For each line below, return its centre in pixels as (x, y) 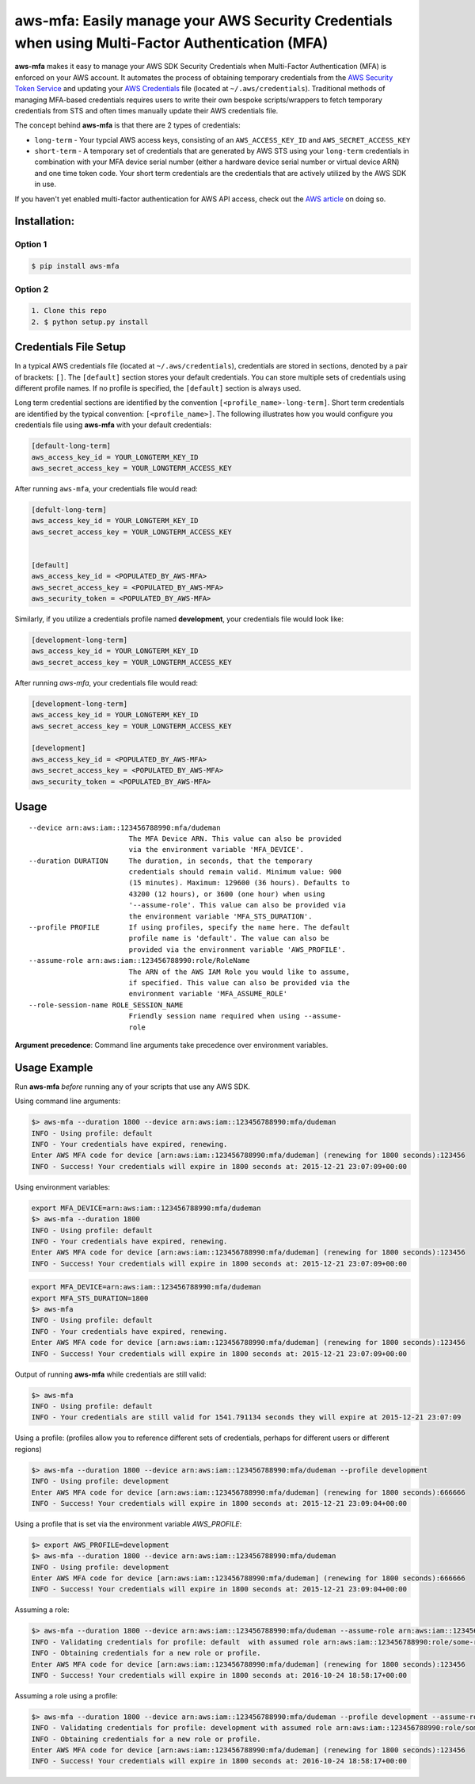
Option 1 (31, 244)
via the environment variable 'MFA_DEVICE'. (217, 850)
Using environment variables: (63, 1187)
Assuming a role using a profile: (66, 1695)
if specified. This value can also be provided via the (239, 982)
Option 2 (32, 289)
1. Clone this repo (69, 311)
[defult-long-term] (69, 510)
